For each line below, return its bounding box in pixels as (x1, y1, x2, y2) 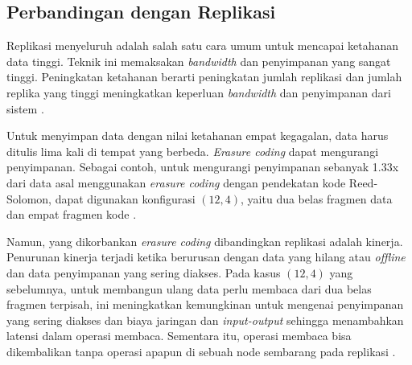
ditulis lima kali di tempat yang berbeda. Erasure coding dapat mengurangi (6, 142, 379, 159)
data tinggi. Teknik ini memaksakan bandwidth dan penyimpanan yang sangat (6, 52, 391, 69)
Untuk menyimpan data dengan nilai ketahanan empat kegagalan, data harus (6, 127, 389, 144)
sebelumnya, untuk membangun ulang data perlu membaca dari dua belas (6, 280, 372, 297)
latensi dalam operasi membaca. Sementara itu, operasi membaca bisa (6, 327, 352, 344)
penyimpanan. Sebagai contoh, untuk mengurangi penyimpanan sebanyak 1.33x (6, 158, 399, 175)
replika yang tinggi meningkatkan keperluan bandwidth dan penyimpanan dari (6, 84, 391, 100)
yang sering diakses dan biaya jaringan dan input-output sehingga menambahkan (6, 311, 404, 328)
